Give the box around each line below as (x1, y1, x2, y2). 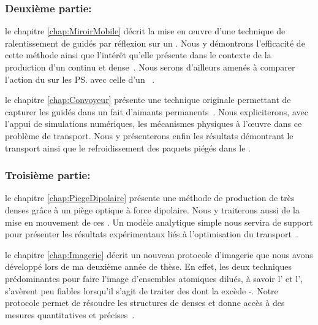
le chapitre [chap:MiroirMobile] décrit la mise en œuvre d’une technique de (5, 25, 286, 37)
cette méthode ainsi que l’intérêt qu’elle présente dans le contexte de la (5, 48, 271, 61)
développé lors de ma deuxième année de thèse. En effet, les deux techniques (5, 260, 292, 273)
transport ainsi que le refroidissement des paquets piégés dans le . (5, 141, 251, 154)
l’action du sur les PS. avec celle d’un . (5, 72, 155, 85)
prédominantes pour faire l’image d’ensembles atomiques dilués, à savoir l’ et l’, (5, 272, 303, 285)
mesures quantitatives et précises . (5, 308, 135, 321)
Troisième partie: (5, 167, 91, 183)
